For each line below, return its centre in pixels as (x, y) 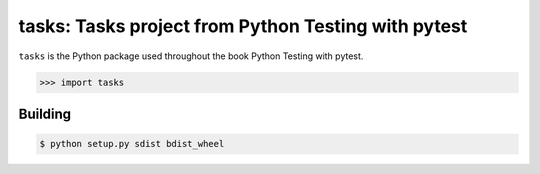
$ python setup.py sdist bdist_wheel (132, 144)
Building (45, 113)
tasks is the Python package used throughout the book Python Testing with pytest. (191, 56)
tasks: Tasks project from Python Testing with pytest (243, 26)
